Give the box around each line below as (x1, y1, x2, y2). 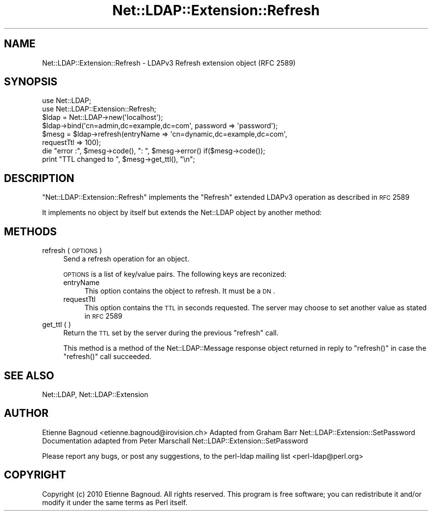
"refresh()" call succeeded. (63, 352, 151, 361)
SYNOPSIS (4, 75, 58, 88)
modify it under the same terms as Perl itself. (42, 498, 187, 507)
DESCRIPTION (4, 172, 74, 184)
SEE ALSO (4, 369, 54, 382)
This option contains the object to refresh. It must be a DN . (84, 287, 275, 295)
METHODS (4, 225, 57, 238)
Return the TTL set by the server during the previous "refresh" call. (63, 329, 279, 337)
